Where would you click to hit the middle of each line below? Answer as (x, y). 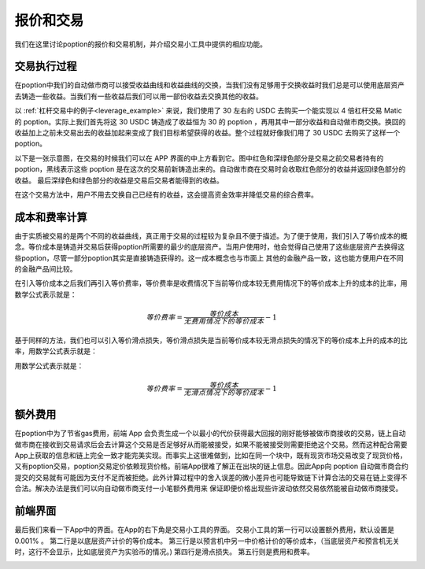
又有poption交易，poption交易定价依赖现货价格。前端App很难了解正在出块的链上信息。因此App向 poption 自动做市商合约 (212, 466)
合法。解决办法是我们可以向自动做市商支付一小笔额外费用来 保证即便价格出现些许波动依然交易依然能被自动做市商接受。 (209, 489)
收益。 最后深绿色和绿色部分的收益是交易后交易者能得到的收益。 (119, 180)
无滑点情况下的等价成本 (224, 392)
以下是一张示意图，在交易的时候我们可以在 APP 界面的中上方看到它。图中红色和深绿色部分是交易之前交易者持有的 (199, 158)
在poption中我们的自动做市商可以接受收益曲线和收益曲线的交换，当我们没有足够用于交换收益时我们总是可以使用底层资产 (210, 85)
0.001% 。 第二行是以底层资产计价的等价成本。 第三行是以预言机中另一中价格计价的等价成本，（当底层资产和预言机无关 (207, 541)
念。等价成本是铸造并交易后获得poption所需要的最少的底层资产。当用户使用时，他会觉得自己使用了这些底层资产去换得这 (210, 247)
